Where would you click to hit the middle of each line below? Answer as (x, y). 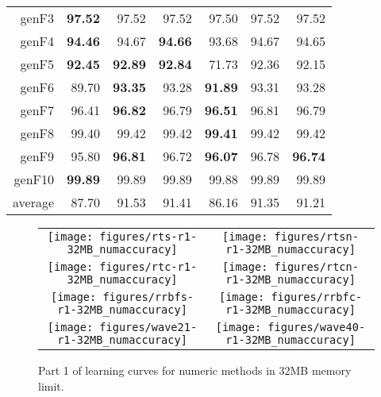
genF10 (34, 179)
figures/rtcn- (316, 267)
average (34, 202)
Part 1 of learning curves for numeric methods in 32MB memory (195, 370)
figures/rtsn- (316, 237)
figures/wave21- (148, 327)
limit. (51, 385)
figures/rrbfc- (317, 297)
